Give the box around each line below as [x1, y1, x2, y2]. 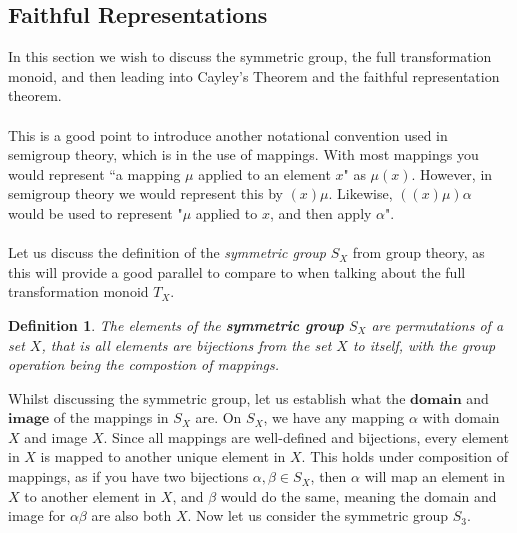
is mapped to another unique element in [40, 446, 286, 467]
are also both [91, 505, 172, 526]
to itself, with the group [352, 334, 496, 355]
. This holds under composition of [301, 446, 508, 467]
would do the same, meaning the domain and [220, 485, 497, 506]
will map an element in [364, 466, 506, 487]
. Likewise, [328, 183, 393, 204]
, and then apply [269, 202, 372, 223]
